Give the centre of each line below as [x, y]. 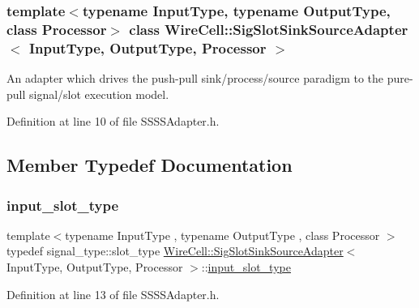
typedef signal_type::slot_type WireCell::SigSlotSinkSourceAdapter [175, 251]
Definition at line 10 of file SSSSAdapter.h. [113, 121]
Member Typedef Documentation [150, 165]
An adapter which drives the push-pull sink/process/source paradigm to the [195, 78]
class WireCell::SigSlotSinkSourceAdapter [269, 29]
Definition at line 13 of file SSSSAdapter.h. [113, 294]
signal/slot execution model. [99, 94]
